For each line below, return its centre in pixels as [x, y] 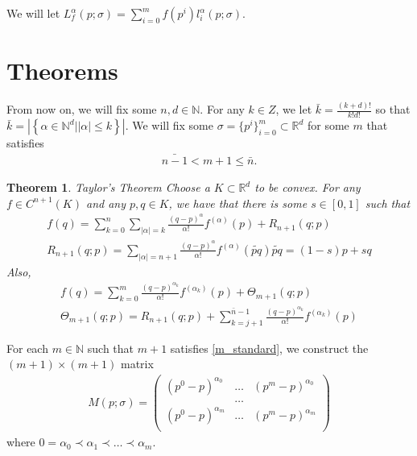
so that [393, 109]
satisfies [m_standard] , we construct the [269, 348]
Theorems [62, 70]
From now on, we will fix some [82, 109]
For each [27, 348]
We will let [33, 13]
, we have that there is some [238, 203]
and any [106, 203]
